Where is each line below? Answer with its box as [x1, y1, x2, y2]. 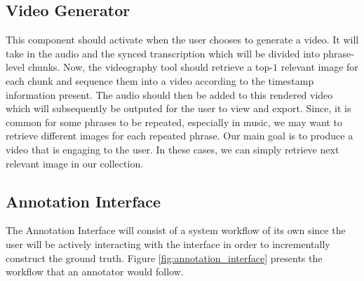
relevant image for [281, 60, 358, 74]
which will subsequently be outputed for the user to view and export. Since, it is [6, 101, 351, 116]
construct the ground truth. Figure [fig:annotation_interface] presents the [6, 250, 323, 265]
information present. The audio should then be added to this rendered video [6, 87, 333, 102]
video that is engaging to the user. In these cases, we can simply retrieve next [6, 142, 339, 156]
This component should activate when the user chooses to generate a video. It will [6, 32, 359, 47]
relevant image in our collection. [6, 156, 144, 170]
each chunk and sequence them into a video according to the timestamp [6, 73, 314, 88]
